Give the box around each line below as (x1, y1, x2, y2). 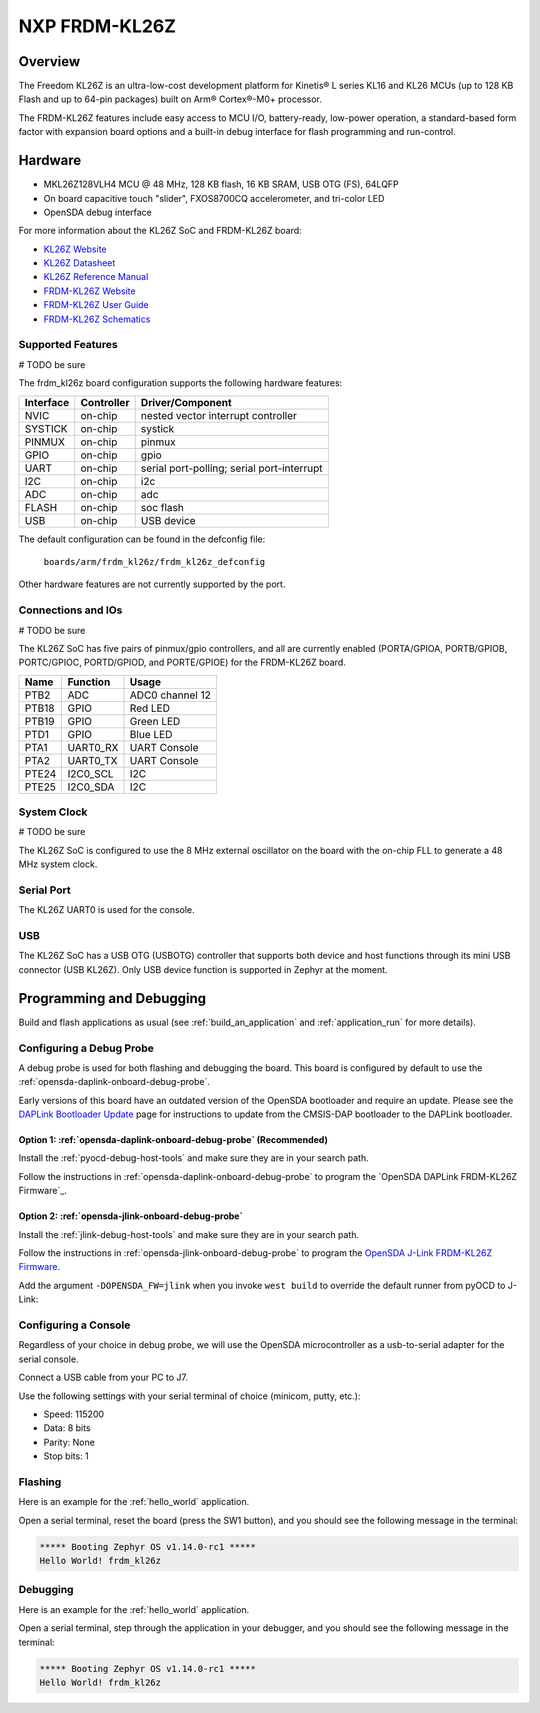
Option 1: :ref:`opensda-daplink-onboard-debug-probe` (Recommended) (18, 1134, 329, 1146)
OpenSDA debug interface (43, 206, 152, 218)
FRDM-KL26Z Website (43, 285, 136, 297)
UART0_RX (67, 740, 119, 754)
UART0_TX (67, 753, 118, 767)
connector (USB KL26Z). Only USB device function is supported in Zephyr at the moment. (18, 963, 389, 975)
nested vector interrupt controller (140, 408, 297, 422)
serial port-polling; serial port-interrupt (140, 461, 324, 475)
